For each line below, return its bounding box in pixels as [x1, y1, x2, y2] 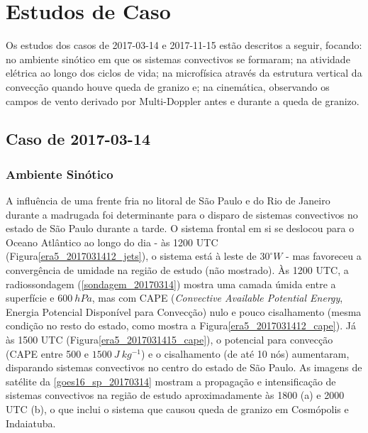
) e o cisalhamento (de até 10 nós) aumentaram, [141, 346, 350, 361]
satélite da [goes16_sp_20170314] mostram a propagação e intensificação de [6, 373, 336, 388]
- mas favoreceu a [286, 248, 362, 263]
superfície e [6, 290, 55, 305]
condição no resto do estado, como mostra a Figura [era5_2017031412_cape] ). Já [6, 318, 356, 333]
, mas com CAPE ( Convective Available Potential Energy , [91, 290, 343, 305]
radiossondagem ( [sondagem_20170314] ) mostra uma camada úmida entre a [6, 276, 336, 291]
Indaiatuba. [6, 415, 56, 430]
